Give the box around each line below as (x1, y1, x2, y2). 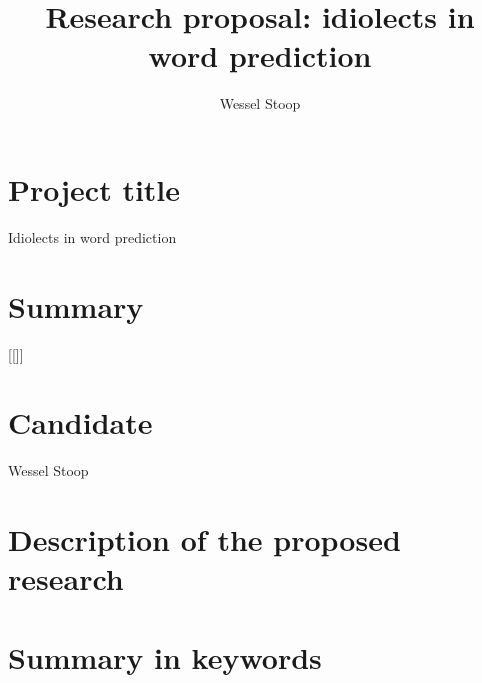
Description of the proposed (8, 519, 401, 560)
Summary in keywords (8, 636, 322, 677)
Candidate (8, 402, 153, 443)
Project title (8, 168, 181, 209)
